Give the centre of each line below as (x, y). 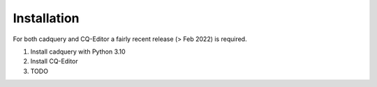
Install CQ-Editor (54, 61)
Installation (46, 18)
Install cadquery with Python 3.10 (78, 52)
